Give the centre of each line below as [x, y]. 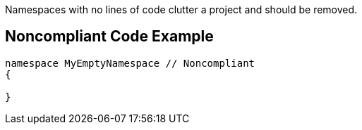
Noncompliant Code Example [109, 37]
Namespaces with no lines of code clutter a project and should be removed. [181, 9]
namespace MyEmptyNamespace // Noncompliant [130, 63]
